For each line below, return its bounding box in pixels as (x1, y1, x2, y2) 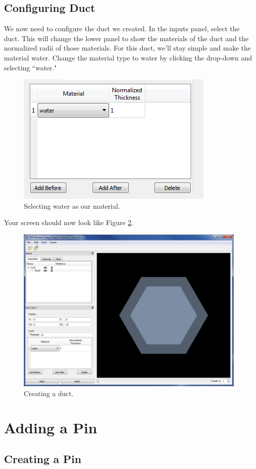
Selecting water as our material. (24, 200, 120, 211)
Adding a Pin (4, 417, 98, 437)
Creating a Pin (4, 451, 82, 467)
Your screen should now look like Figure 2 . (4, 217, 134, 228)
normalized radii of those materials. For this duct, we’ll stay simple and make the (4, 43, 251, 53)
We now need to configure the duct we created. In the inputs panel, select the (4, 23, 240, 34)
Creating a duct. (24, 388, 74, 398)
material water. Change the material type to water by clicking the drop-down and (4, 52, 253, 62)
